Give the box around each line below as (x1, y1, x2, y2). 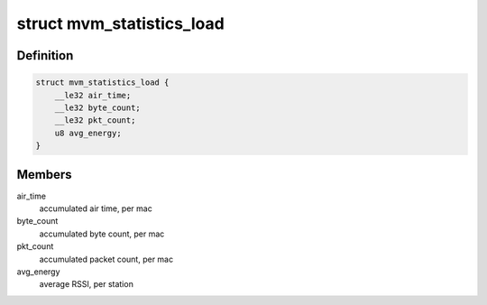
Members (16, 167, 72, 182)
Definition (16, 48, 74, 63)
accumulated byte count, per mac (39, 228, 165, 239)
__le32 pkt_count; (54, 116, 136, 125)
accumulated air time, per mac (39, 203, 152, 214)
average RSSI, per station (39, 279, 134, 290)
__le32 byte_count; (54, 102, 142, 113)
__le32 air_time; (54, 90, 132, 100)
